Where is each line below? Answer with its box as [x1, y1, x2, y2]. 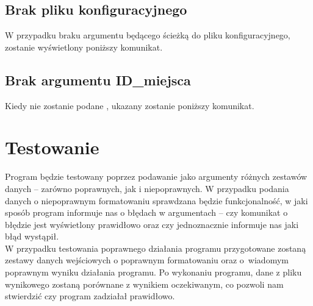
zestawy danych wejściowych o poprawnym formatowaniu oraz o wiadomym [5, 254, 289, 266]
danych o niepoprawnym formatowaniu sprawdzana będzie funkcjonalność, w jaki [5, 194, 308, 207]
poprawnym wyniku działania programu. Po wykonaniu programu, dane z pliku [5, 266, 302, 279]
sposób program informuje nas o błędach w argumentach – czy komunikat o [5, 206, 288, 219]
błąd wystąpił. [5, 230, 59, 243]
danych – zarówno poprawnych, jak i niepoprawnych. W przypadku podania [5, 182, 289, 194]
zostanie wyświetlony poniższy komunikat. [5, 40, 163, 53]
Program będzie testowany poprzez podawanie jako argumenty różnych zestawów [5, 170, 308, 183]
